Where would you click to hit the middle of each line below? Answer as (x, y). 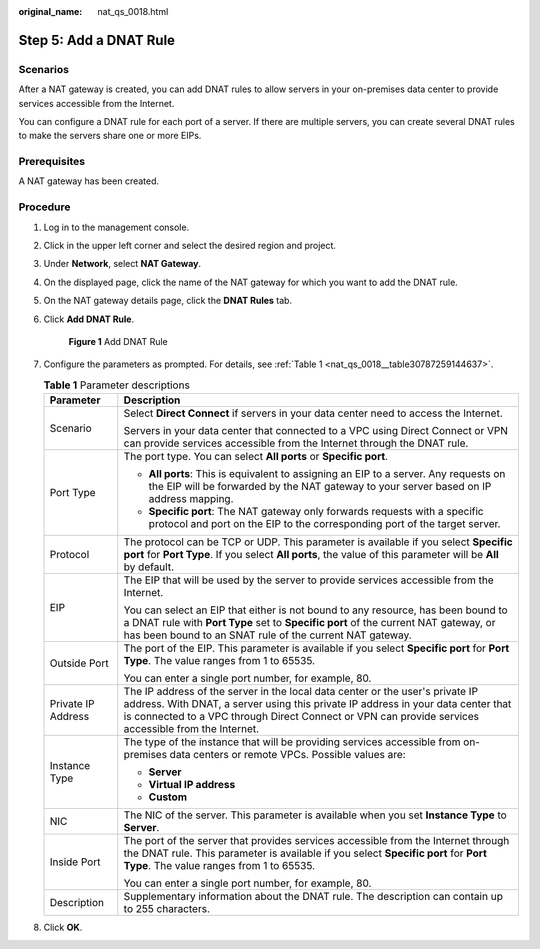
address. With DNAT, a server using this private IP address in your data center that (317, 704)
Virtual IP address (192, 785)
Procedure (44, 207)
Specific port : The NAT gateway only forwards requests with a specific (316, 512)
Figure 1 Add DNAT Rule (118, 341)
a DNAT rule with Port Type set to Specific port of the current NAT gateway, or (309, 623)
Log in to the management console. (116, 227)
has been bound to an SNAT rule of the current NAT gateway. (267, 635)
